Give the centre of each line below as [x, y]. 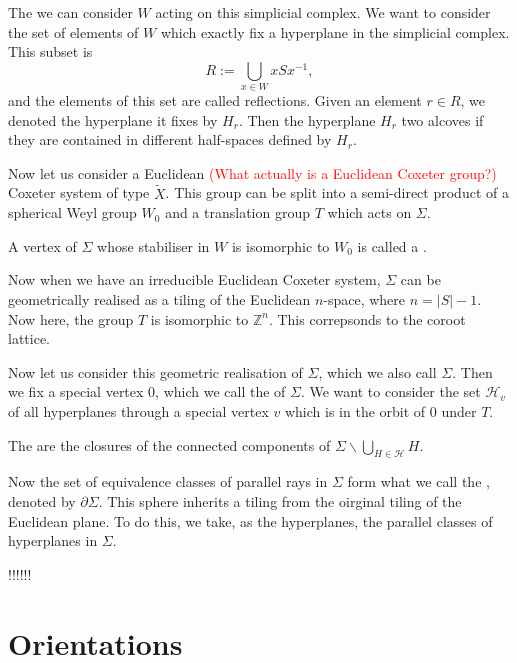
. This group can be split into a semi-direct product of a [337, 192]
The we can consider [70, 12]
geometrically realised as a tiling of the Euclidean [159, 299]
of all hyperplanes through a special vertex [138, 411]
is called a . [392, 245]
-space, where [364, 299]
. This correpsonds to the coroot [367, 318]
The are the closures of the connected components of [169, 444]
